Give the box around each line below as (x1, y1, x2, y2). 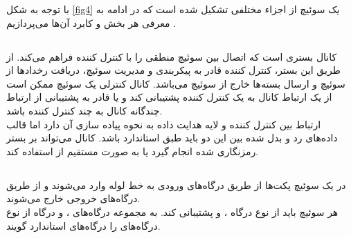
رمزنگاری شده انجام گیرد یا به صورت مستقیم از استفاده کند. (6, 143, 259, 158)
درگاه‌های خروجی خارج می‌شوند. (6, 191, 141, 206)
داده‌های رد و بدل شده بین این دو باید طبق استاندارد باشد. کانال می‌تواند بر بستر (6, 130, 338, 145)
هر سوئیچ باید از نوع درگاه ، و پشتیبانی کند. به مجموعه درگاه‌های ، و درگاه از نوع (6, 204, 339, 219)
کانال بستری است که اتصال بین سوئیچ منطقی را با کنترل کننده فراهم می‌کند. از (6, 49, 337, 63)
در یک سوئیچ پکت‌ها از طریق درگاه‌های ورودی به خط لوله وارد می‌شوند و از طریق (6, 177, 346, 192)
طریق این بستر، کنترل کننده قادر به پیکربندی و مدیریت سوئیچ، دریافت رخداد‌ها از (6, 63, 341, 77)
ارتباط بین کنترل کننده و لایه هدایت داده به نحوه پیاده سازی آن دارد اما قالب (6, 117, 321, 131)
